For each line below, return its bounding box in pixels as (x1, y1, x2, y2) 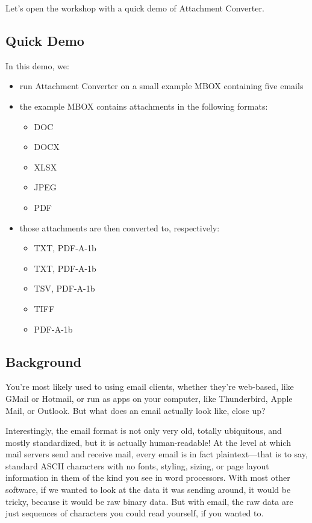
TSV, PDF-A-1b (34, 282, 95, 295)
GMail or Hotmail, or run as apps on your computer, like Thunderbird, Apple (5, 392, 293, 404)
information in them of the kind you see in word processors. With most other (5, 471, 290, 484)
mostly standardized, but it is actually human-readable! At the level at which (5, 436, 291, 448)
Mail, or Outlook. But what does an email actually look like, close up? (5, 404, 266, 416)
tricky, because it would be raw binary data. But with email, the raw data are (5, 495, 293, 507)
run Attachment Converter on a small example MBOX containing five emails (19, 80, 304, 92)
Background (5, 352, 82, 371)
